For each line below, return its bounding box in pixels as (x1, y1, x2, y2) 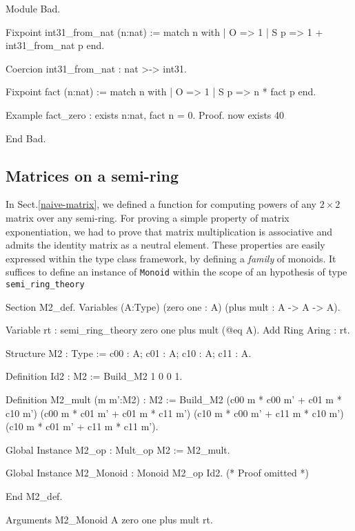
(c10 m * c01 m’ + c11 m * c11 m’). (6, 419, 159, 434)
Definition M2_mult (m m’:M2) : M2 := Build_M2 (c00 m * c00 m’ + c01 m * (6, 392, 342, 407)
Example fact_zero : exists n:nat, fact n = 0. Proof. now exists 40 (6, 107, 285, 122)
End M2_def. (6, 488, 63, 503)
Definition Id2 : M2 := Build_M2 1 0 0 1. (6, 369, 183, 383)
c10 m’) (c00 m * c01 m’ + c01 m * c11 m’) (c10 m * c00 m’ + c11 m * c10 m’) (6, 405, 344, 420)
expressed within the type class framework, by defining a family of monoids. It (6, 251, 336, 265)
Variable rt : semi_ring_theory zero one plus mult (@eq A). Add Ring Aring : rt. (6, 322, 350, 337)
